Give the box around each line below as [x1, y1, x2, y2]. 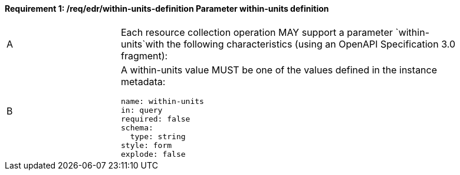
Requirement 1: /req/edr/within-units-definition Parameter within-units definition [5, 4, 329, 14]
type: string [130, 132, 186, 141]
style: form [121, 140, 172, 150]
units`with [121, 38, 165, 50]
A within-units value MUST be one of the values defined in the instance [121, 63, 438, 76]
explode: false [121, 149, 186, 159]
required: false [121, 114, 190, 123]
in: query [121, 105, 163, 115]
